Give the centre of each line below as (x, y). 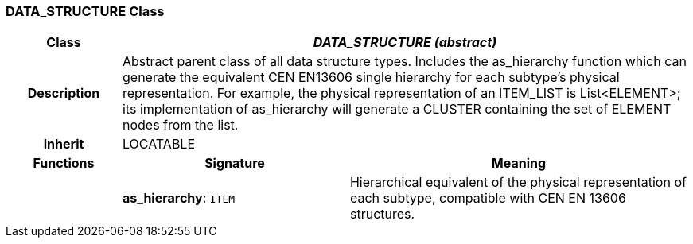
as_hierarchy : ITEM (179, 198)
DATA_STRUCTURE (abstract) (405, 43)
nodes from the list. (180, 125)
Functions (64, 163)
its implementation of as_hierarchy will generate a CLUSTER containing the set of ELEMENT (397, 109)
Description (64, 93)
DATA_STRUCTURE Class (85, 11)
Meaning (519, 163)
